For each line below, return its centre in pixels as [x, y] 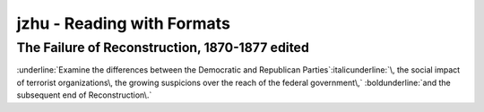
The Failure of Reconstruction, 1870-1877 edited [163, 47]
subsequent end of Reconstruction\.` [84, 95]
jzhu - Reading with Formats [123, 23]
